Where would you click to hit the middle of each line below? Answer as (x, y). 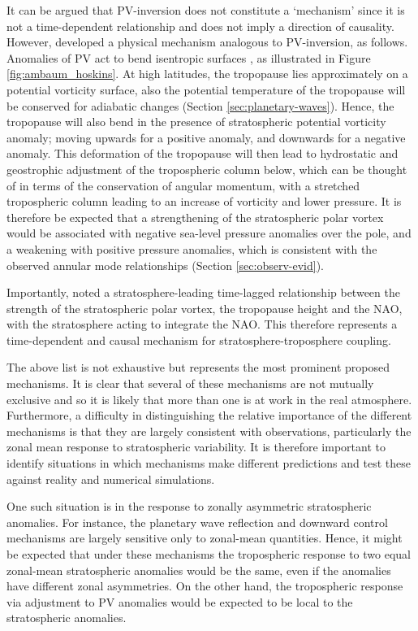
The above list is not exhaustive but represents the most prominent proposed (198, 367)
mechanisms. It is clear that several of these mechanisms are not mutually (190, 383)
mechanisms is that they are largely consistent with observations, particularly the (209, 431)
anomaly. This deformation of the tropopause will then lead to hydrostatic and (203, 153)
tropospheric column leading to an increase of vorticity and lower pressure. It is (204, 201)
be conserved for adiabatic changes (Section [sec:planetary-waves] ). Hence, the (200, 105)
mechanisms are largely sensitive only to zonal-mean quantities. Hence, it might (205, 538)
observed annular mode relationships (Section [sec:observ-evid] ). (166, 265)
